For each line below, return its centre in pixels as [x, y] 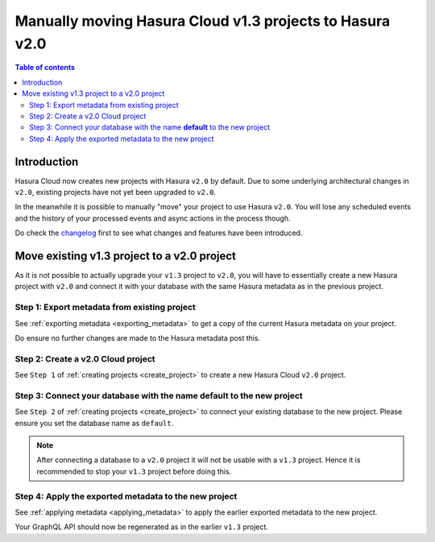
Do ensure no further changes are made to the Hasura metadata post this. [138, 337]
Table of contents [45, 68]
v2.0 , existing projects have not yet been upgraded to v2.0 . [116, 192]
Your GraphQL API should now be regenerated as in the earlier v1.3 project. [142, 527]
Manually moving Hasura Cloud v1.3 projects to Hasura [203, 21]
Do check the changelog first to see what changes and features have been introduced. [159, 233]
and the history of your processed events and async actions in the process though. [153, 218]
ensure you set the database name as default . [94, 423]
